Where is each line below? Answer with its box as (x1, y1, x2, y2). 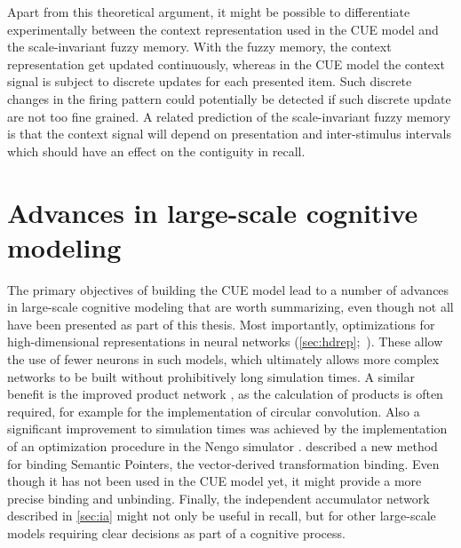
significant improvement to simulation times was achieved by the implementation (7, 419, 448, 438)
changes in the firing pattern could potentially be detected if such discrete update (7, 89, 451, 107)
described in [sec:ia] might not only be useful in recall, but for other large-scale (7, 506, 436, 525)
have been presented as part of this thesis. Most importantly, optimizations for (7, 314, 435, 333)
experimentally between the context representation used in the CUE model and (7, 20, 439, 38)
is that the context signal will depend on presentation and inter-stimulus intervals (7, 124, 451, 143)
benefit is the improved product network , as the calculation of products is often (7, 385, 443, 403)
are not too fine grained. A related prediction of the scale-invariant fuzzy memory (7, 107, 451, 125)
